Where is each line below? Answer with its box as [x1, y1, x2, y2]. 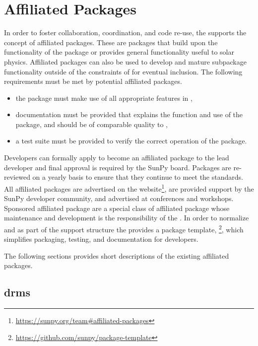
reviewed [4, 172, 30, 182]
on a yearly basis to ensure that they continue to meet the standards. [32, 172, 243, 182]
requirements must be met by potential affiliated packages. [4, 76, 182, 86]
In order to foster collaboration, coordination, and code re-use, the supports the [4, 27, 247, 38]
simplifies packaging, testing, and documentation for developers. [4, 234, 198, 244]
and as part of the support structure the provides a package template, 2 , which [4, 222, 244, 234]
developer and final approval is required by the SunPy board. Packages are [4, 162, 231, 172]
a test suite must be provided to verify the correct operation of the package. [15, 136, 247, 146]
